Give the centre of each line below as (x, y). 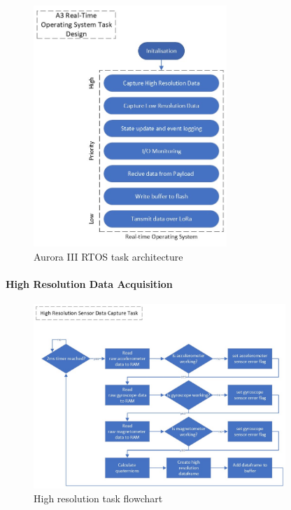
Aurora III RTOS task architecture (108, 256)
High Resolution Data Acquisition (89, 283)
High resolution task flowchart (98, 498)
